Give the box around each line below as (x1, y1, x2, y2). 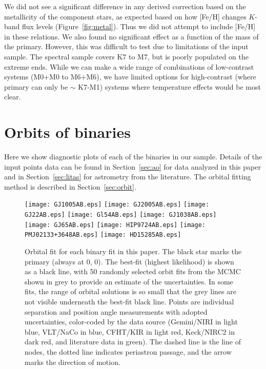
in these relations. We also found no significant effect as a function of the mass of (4, 31, 259, 42)
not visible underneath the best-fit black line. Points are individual (25, 296, 234, 307)
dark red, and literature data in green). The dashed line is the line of (25, 336, 241, 347)
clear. (4, 91, 21, 102)
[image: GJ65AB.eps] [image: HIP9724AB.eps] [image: (25, 221, 206, 229)
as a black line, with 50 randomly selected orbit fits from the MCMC (25, 266, 241, 277)
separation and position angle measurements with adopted (25, 306, 208, 317)
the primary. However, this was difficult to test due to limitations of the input (4, 41, 249, 52)
